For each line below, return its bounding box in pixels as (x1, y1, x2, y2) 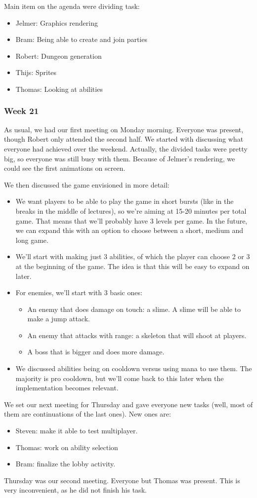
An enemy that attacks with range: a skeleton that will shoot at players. (27, 330, 247, 340)
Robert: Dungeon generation (15, 50, 102, 61)
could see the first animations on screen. (4, 163, 126, 173)
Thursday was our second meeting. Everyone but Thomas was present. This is (4, 475, 240, 485)
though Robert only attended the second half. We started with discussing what (4, 134, 244, 144)
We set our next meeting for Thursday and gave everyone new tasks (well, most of (4, 399, 253, 409)
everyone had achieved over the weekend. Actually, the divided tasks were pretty (4, 143, 248, 153)
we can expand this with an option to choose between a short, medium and (15, 225, 244, 235)
